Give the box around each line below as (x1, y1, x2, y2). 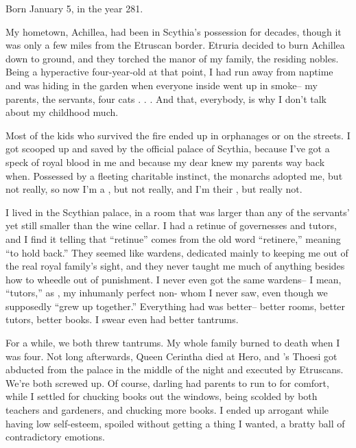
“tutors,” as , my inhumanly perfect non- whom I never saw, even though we (5, 285, 328, 300)
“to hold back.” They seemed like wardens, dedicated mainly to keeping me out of (5, 245, 348, 259)
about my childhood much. (5, 105, 119, 119)
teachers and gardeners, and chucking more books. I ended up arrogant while (5, 403, 329, 417)
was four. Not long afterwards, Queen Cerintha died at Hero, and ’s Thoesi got (5, 349, 337, 363)
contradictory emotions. (5, 429, 105, 444)
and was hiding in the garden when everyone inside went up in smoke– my (5, 78, 318, 92)
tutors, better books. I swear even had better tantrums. (5, 312, 239, 327)
